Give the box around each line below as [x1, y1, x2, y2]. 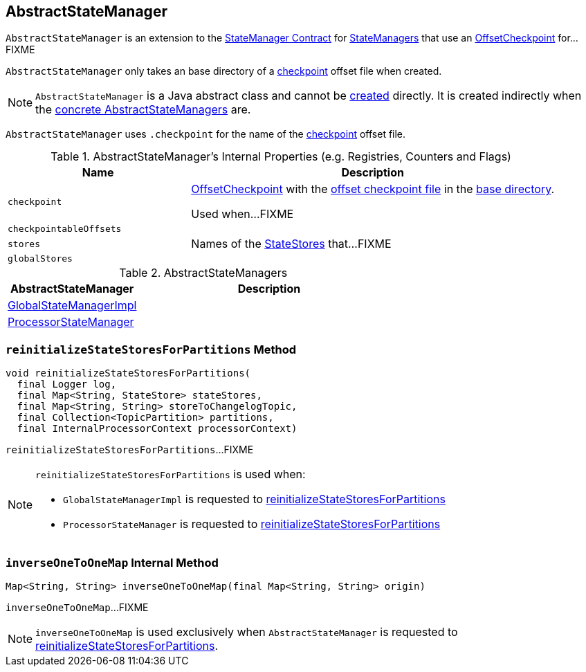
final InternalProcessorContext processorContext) [17, 423, 297, 435]
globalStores [8, 253, 73, 264]
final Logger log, [17, 379, 117, 390]
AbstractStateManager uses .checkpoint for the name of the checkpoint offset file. [6, 128, 406, 140]
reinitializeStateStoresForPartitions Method [6, 342, 296, 356]
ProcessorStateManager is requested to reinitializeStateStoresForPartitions [63, 517, 441, 532]
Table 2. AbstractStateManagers [119, 266, 288, 280]
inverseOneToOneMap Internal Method [6, 555, 219, 570]
